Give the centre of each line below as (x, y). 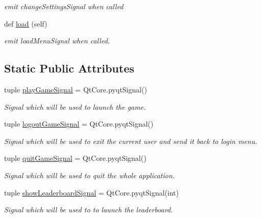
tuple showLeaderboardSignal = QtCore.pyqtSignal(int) (91, 192)
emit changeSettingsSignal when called (64, 6)
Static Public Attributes (69, 68)
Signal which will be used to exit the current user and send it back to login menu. (131, 141)
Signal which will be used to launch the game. (75, 106)
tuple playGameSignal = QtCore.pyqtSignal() (76, 89)
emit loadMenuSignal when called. (57, 41)
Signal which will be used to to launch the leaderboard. (89, 210)
